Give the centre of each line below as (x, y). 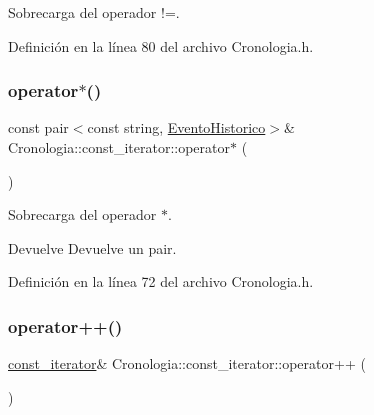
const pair (38, 127)
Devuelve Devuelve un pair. (92, 247)
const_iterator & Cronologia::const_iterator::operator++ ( (187, 363)
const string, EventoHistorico (176, 127)
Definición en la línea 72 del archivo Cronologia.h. (161, 281)
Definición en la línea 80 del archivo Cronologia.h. (161, 45)
